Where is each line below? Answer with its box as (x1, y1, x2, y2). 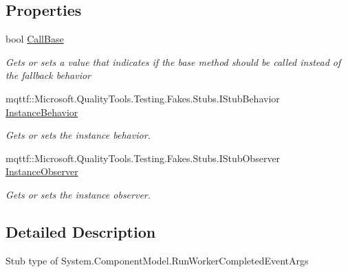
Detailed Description (6, 220, 156, 242)
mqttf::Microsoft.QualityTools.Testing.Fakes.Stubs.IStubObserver (6, 150, 281, 165)
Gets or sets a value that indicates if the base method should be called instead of (6, 54, 341, 69)
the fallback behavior (6, 68, 91, 82)
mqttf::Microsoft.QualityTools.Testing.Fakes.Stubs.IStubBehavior (6, 91, 280, 105)
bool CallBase (6, 32, 64, 46)
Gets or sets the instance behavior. (6, 128, 151, 142)
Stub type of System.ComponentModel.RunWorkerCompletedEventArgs (6, 253, 309, 267)
